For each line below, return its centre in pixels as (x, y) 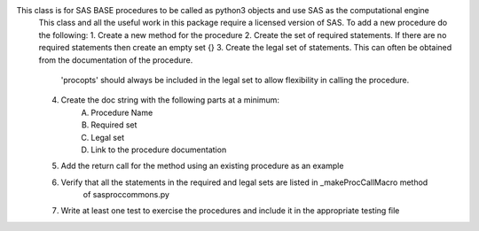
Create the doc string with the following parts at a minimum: (170, 100)
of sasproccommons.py (126, 195)
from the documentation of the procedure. (116, 60)
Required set (114, 125)
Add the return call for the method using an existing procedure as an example (202, 166)
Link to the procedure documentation (159, 150)
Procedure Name (122, 112)
